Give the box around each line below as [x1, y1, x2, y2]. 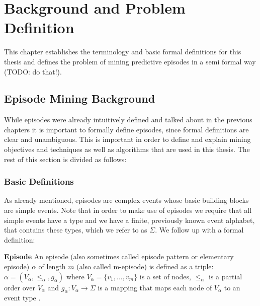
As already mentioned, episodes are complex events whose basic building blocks [4, 195, 249, 205]
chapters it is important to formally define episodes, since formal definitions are [4, 124, 249, 134]
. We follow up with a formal [155, 224, 244, 235]
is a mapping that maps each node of [98, 282, 212, 292]
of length [38, 261, 66, 272]
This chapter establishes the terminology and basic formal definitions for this [4, 46, 241, 57]
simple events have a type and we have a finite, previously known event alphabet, [4, 214, 255, 225]
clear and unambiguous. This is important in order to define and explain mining [4, 134, 251, 144]
